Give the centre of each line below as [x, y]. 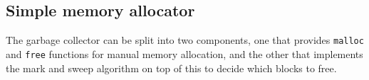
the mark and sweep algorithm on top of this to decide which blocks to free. [171, 68]
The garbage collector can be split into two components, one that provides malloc [185, 40]
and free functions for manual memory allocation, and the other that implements [184, 53]
